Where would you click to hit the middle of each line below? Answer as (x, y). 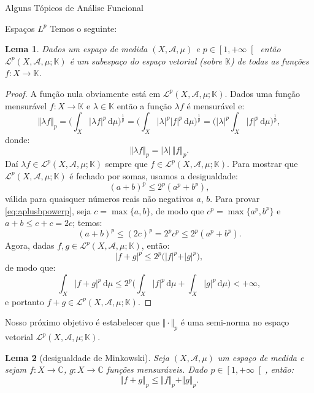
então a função (144, 105)
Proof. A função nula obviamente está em (83, 93)
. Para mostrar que (262, 164)
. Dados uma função (262, 93)
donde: (17, 139)
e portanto (25, 301)
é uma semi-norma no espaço (235, 322)
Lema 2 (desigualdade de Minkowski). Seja (87, 357)
